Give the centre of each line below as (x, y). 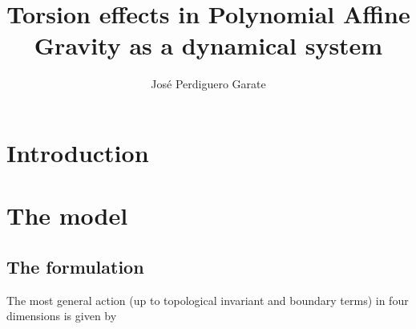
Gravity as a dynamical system (208, 45)
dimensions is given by (62, 316)
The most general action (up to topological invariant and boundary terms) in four (208, 300)
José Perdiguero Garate (208, 84)
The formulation (75, 266)
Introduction (78, 152)
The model (67, 215)
